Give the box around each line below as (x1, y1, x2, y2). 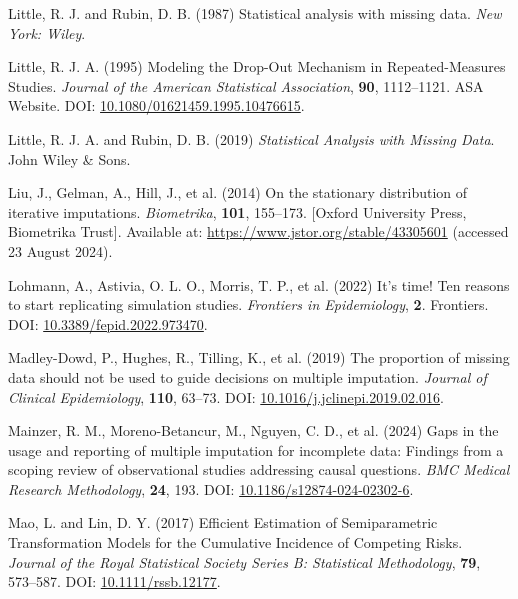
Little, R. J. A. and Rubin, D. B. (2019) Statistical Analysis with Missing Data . (8, 128, 495, 149)
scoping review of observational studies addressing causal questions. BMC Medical (8, 459, 510, 480)
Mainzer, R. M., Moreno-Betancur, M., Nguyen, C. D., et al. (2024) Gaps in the (8, 420, 499, 441)
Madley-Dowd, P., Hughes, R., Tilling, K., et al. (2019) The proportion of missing (8, 347, 510, 368)
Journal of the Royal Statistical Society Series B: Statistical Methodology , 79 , (8, 551, 481, 572)
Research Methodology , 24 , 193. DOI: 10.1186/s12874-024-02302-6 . (8, 478, 414, 499)
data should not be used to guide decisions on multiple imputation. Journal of (8, 366, 487, 387)
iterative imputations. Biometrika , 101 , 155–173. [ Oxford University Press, (8, 201, 467, 222)
